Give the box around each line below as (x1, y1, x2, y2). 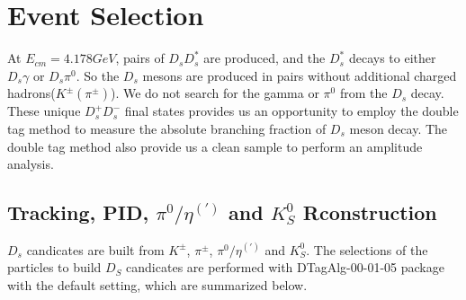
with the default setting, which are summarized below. (7, 276, 308, 295)
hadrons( (7, 84, 56, 102)
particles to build (7, 258, 102, 277)
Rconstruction (302, 199, 437, 226)
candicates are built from (26, 240, 165, 259)
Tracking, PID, (7, 199, 149, 226)
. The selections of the (306, 240, 428, 259)
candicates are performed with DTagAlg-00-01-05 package (126, 258, 444, 277)
